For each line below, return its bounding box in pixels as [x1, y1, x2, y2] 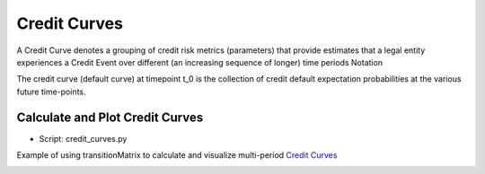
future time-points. [16, 86, 86, 97]
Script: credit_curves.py [39, 133, 128, 144]
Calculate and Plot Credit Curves [16, 109, 204, 125]
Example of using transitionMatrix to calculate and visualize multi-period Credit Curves [16, 150, 338, 161]
